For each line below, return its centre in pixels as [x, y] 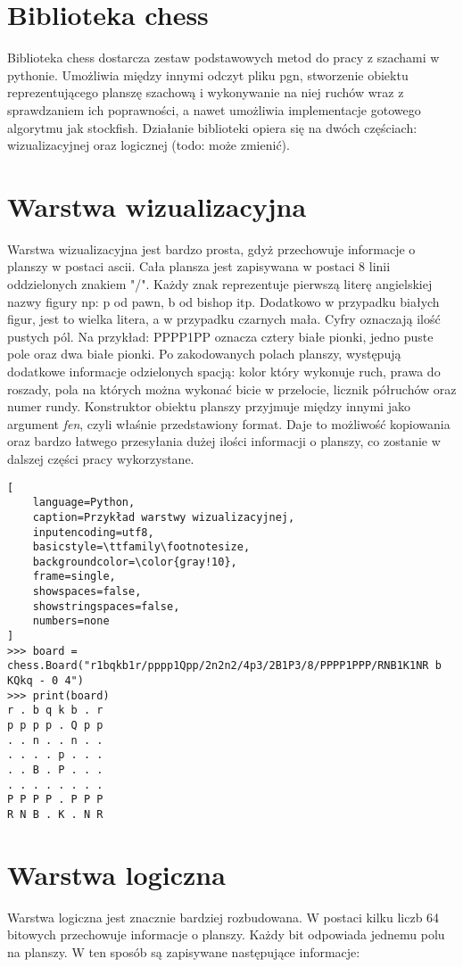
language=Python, [84, 503]
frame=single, [74, 577]
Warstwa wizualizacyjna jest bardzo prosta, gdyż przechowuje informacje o [211, 248]
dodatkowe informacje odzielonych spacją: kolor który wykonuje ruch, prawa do [224, 371]
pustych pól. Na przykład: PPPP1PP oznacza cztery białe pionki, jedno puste [220, 336]
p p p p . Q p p [55, 726]
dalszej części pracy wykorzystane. [101, 458]
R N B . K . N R [55, 814]
